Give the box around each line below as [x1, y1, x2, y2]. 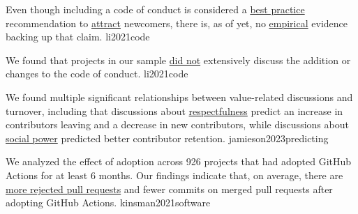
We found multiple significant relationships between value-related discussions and [6, 89, 353, 104]
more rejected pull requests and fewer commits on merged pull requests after [6, 181, 333, 196]
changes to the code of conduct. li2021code [6, 66, 188, 81]
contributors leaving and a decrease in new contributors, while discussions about [6, 117, 349, 132]
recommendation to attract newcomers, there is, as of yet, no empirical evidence [6, 15, 348, 30]
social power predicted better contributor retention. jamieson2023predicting [6, 130, 329, 145]
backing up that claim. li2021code [6, 29, 150, 44]
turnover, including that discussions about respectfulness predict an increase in [6, 103, 343, 118]
